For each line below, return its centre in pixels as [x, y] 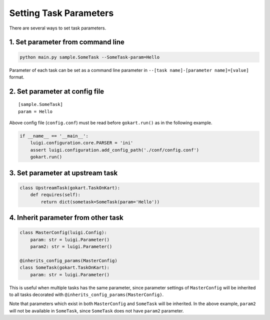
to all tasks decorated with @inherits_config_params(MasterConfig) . [86, 294]
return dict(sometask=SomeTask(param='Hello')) [100, 202]
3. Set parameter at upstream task [63, 173]
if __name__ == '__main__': [54, 136]
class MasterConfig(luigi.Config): [63, 233]
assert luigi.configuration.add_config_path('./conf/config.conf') [115, 150]
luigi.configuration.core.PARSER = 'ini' [82, 143]
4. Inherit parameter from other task [66, 218]
